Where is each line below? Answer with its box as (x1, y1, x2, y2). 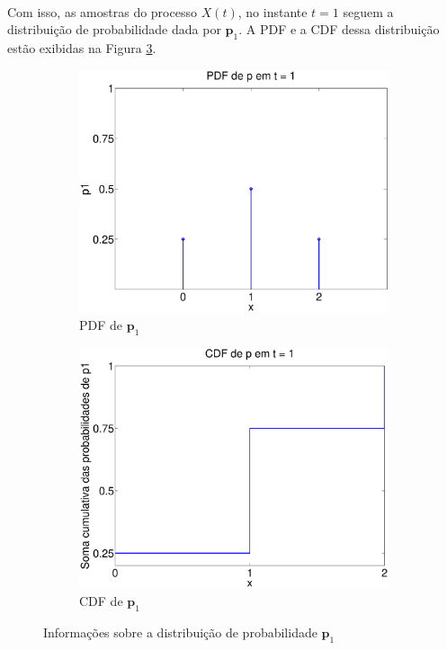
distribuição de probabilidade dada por (7, 20, 221, 39)
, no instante (237, 2, 308, 21)
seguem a (343, 2, 394, 21)
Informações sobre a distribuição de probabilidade (43, 622, 317, 641)
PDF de (79, 315, 123, 334)
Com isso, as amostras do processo (7, 2, 197, 21)
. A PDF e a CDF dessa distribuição (238, 20, 440, 39)
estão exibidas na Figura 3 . (7, 38, 156, 57)
